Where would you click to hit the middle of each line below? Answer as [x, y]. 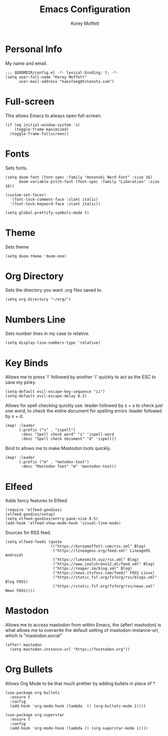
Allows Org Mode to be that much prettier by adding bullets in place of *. [80, 684]
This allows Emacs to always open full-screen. [54, 116]
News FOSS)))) [20, 591]
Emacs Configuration [85, 9]
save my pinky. [21, 382]
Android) [14, 555]
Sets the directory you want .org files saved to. [54, 290]
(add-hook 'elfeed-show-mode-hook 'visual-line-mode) [63, 523]
